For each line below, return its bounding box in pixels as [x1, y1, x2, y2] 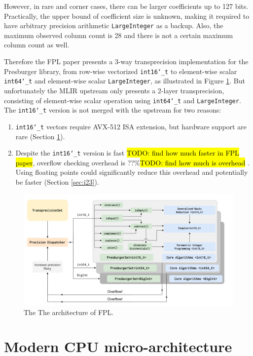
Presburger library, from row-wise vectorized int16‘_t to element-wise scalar [4, 66, 237, 76]
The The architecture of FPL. [24, 307, 114, 317]
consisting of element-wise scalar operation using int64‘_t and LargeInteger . [4, 95, 241, 105]
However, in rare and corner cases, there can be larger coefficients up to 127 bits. [4, 1, 249, 11]
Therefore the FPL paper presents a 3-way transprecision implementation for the [4, 56, 249, 67]
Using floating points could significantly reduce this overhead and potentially [15, 167, 248, 177]
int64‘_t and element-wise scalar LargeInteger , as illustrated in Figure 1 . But [4, 76, 245, 86]
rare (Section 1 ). [15, 131, 65, 141]
